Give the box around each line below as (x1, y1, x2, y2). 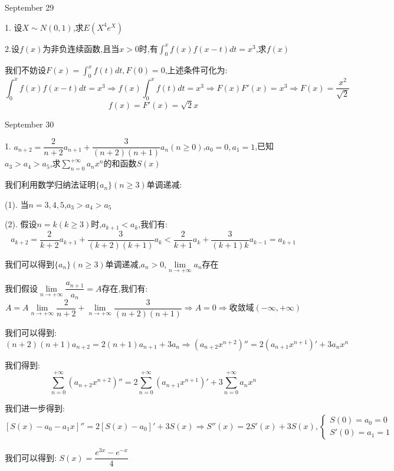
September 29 (5, 1, 54, 13)
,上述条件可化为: (165, 64, 228, 76)
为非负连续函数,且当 (42, 42, 120, 54)
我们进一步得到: (5, 402, 65, 414)
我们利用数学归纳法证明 (5, 178, 96, 191)
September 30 (5, 117, 54, 130)
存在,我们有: (101, 282, 148, 294)
